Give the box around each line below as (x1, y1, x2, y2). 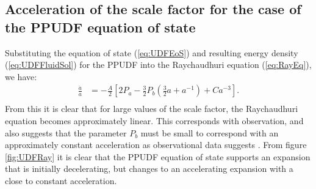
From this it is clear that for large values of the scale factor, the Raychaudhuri (5, 102, 298, 115)
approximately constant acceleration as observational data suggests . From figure (5, 138, 307, 151)
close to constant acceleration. (5, 174, 117, 187)
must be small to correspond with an (140, 126, 279, 139)
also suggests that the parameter (5, 126, 127, 139)
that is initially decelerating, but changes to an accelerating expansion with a (5, 162, 293, 175)
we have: (5, 70, 37, 83)
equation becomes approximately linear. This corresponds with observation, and (5, 114, 304, 127)
